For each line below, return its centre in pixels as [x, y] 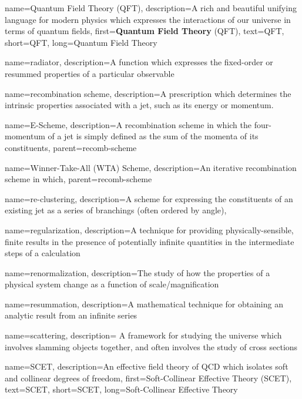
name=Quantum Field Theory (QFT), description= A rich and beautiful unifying [151, 8]
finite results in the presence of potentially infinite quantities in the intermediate [150, 241]
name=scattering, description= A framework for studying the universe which [143, 335]
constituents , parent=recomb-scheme [71, 147]
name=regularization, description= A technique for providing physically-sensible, [149, 229]
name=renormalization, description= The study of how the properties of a [137, 272]
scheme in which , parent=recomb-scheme [78, 179]
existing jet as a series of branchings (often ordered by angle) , [116, 210]
